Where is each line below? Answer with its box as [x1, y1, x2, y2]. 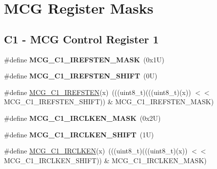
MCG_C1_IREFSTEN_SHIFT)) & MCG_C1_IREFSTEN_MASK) [4, 96, 214, 107]
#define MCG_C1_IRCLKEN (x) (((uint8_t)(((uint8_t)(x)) [4, 146, 188, 156]
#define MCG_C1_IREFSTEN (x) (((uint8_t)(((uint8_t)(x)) [4, 87, 191, 97]
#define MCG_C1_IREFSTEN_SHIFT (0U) [4, 71, 158, 81]
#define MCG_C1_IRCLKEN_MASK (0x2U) [4, 113, 161, 123]
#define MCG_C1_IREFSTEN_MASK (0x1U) [4, 54, 164, 64]
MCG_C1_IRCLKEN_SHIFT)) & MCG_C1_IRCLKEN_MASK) [4, 155, 207, 165]
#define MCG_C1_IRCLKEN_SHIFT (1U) [4, 129, 154, 139]
